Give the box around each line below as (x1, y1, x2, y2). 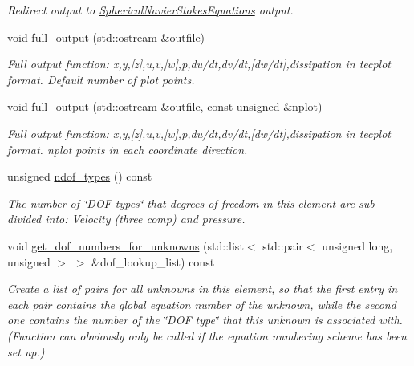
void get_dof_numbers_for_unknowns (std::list (7, 237, 244, 254)
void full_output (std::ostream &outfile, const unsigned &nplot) (7, 98, 323, 115)
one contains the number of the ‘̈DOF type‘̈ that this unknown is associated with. (7, 311, 403, 328)
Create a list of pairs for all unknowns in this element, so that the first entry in (7, 280, 398, 297)
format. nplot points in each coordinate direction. (7, 140, 248, 157)
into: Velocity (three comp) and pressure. (45, 210, 246, 227)
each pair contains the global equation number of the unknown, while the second (7, 295, 396, 312)
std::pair (262, 237, 303, 254)
